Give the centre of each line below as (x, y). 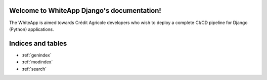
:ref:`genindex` (37, 55)
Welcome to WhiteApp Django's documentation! (85, 11)
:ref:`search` (34, 69)
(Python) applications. (32, 29)
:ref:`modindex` (37, 62)
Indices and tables (38, 43)
